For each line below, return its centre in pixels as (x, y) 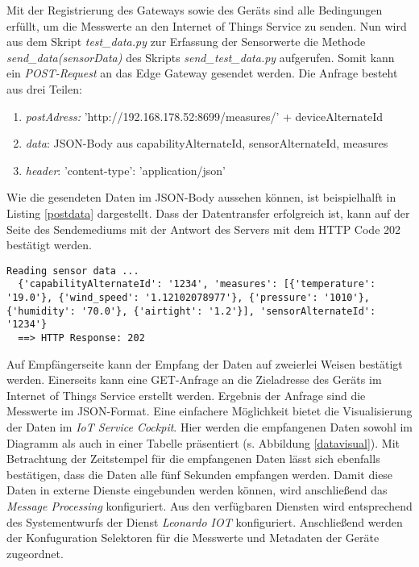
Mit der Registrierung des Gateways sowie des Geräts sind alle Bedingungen (195, 10)
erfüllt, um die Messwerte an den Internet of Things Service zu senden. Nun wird (207, 25)
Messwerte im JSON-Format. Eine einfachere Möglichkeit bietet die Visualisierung (209, 411)
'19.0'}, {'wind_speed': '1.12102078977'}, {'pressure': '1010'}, (189, 298)
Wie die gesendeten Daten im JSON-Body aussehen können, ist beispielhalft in (201, 197)
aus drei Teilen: (44, 88)
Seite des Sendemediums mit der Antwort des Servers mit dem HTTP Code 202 (204, 229)
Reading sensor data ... (73, 271)
